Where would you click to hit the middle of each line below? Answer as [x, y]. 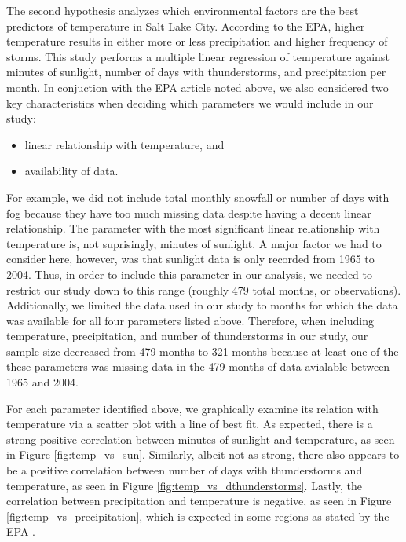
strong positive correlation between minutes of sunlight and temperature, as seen [201, 439]
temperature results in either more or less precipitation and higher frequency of [197, 41]
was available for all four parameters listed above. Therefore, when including [190, 320]
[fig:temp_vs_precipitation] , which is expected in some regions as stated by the [198, 516]
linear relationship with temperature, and [124, 144]
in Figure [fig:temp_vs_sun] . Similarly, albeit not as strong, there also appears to [203, 454]
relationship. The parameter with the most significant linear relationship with [193, 228]
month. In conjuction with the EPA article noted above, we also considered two [198, 87]
